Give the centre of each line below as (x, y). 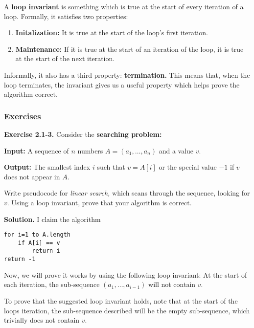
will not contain (172, 284)
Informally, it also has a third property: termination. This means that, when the (127, 75)
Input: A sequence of (36, 150)
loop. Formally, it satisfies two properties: (66, 16)
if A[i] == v (39, 243)
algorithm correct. (31, 94)
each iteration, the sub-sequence (52, 284)
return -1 (20, 259)
